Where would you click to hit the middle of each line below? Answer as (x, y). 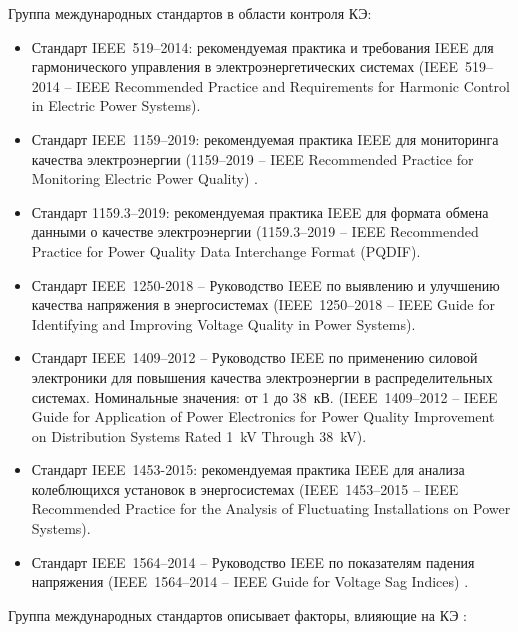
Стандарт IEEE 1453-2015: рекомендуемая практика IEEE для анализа (248, 469)
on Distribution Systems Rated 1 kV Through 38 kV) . (199, 435)
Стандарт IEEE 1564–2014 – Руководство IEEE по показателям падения (253, 561)
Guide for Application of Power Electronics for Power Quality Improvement (263, 416)
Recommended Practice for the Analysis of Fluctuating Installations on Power (271, 508)
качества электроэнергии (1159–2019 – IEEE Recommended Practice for (252, 158)
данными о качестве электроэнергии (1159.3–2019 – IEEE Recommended (255, 231)
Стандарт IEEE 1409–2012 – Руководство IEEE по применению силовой (254, 357)
